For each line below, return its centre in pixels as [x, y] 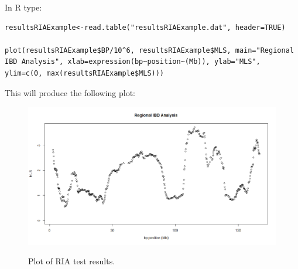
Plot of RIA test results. [72, 261]
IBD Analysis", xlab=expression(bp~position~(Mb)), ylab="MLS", [133, 62]
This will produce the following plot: [70, 92]
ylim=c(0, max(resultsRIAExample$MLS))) [85, 73]
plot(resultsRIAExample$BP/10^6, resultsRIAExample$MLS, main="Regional [149, 50]
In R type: [23, 7]
